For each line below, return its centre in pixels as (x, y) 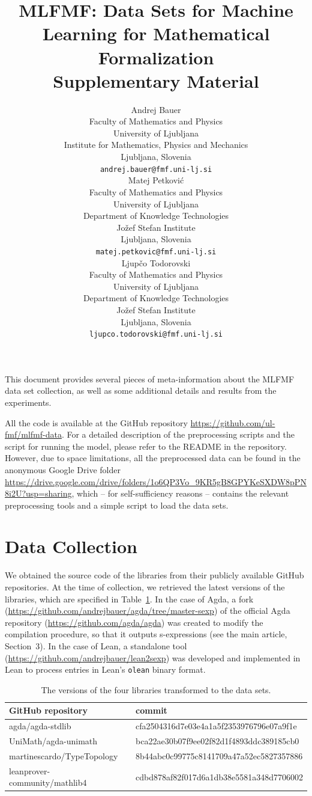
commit (151, 710)
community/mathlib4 (48, 782)
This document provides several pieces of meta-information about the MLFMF (150, 378)
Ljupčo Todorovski (156, 262)
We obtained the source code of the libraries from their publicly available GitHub (154, 575)
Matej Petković (156, 180)
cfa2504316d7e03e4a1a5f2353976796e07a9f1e (216, 726)
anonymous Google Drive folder (63, 469)
